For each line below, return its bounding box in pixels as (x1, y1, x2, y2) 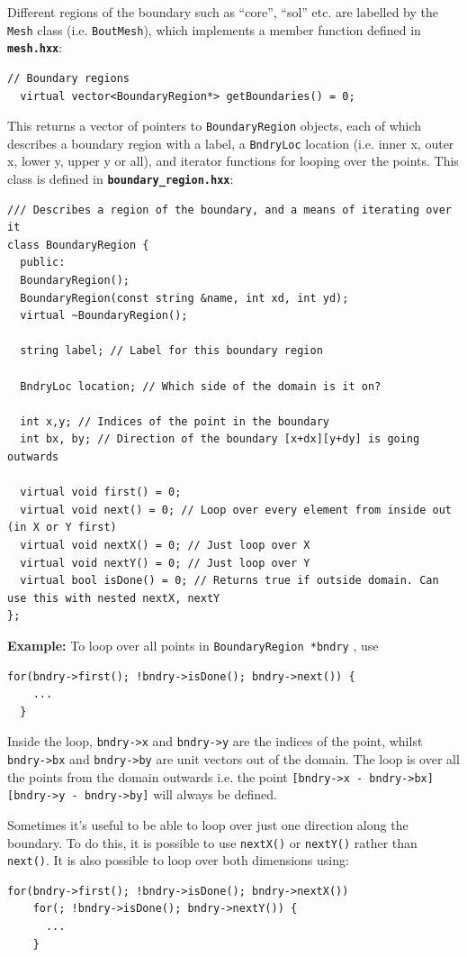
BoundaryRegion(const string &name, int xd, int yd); (20, 291, 349, 305)
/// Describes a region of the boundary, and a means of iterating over (7, 203, 452, 216)
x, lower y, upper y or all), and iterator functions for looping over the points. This (7, 151, 459, 170)
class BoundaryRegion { (7, 238, 149, 251)
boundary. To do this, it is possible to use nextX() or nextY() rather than (7, 833, 418, 852)
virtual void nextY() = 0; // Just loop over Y (20, 556, 310, 570)
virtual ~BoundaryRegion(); (20, 309, 188, 323)
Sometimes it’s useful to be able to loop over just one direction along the (7, 815, 409, 834)
